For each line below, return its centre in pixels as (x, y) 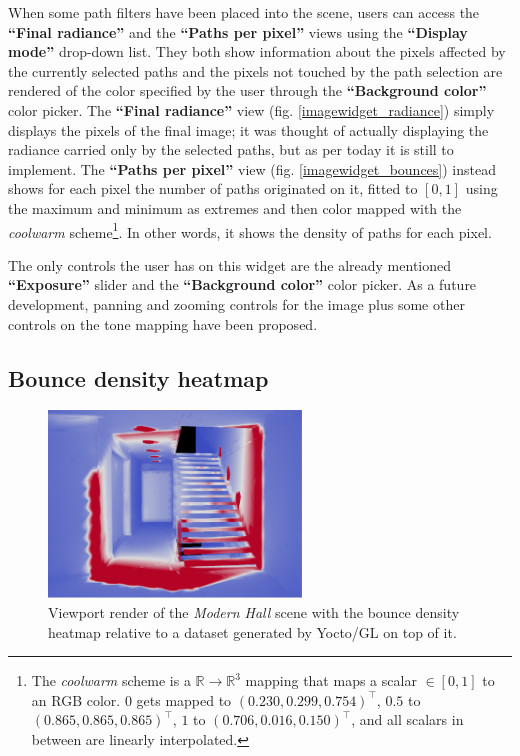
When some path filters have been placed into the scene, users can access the (244, 12)
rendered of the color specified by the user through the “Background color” (247, 90)
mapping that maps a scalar (331, 680)
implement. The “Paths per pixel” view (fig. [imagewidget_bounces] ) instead (252, 168)
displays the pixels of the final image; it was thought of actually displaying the (248, 129)
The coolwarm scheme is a (111, 680)
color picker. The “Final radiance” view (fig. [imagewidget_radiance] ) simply (251, 109)
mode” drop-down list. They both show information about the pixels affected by (257, 51)
